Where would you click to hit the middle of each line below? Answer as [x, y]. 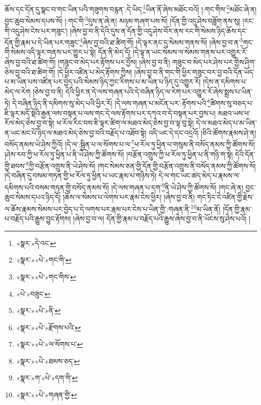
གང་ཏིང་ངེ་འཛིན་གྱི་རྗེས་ [225, 197]
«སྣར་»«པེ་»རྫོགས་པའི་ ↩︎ [49, 327]
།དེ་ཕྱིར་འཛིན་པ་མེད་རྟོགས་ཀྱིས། [95, 72]
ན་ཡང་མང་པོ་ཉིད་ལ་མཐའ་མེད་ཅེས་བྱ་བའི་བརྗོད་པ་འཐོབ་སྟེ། [76, 132]
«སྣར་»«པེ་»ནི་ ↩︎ [38, 310]
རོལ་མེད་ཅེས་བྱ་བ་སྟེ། [30, 123]
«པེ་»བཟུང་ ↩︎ [33, 293]
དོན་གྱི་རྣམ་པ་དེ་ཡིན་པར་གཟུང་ [42, 42]
